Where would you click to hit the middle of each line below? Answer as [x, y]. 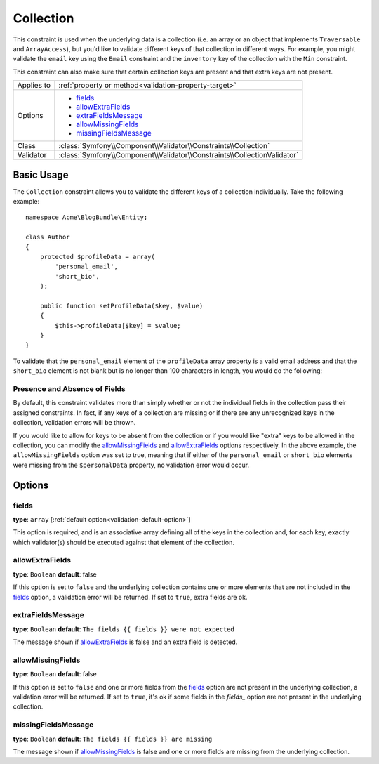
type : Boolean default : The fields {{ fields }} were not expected [124, 629]
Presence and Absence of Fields [69, 389]
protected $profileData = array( [98, 257]
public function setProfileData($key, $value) [121, 306]
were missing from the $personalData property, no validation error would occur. [131, 465]
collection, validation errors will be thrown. [74, 423]
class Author [48, 237]
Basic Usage [41, 174]
